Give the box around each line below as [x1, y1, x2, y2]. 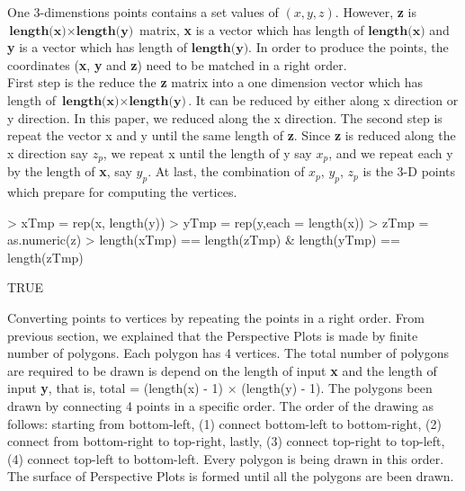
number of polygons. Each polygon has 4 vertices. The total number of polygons [7, 344, 450, 362]
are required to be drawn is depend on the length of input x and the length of [7, 361, 437, 379]
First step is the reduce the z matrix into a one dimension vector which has [7, 73, 424, 92]
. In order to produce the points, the [248, 38, 449, 57]
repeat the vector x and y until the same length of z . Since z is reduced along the [7, 126, 456, 145]
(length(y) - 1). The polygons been [241, 379, 433, 397]
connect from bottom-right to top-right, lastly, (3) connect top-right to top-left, [7, 432, 445, 451]
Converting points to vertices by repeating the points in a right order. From [7, 308, 425, 326]
